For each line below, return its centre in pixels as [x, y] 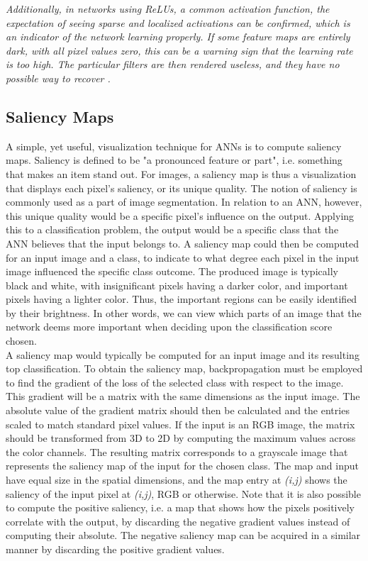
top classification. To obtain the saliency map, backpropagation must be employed [184, 368]
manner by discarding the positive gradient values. [115, 549]
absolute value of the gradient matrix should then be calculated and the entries [178, 410]
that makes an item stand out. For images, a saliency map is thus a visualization [181, 173]
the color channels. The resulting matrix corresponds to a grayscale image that [177, 451]
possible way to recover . [58, 78]
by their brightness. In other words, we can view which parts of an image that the [184, 312]
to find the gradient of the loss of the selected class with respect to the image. [175, 382]
